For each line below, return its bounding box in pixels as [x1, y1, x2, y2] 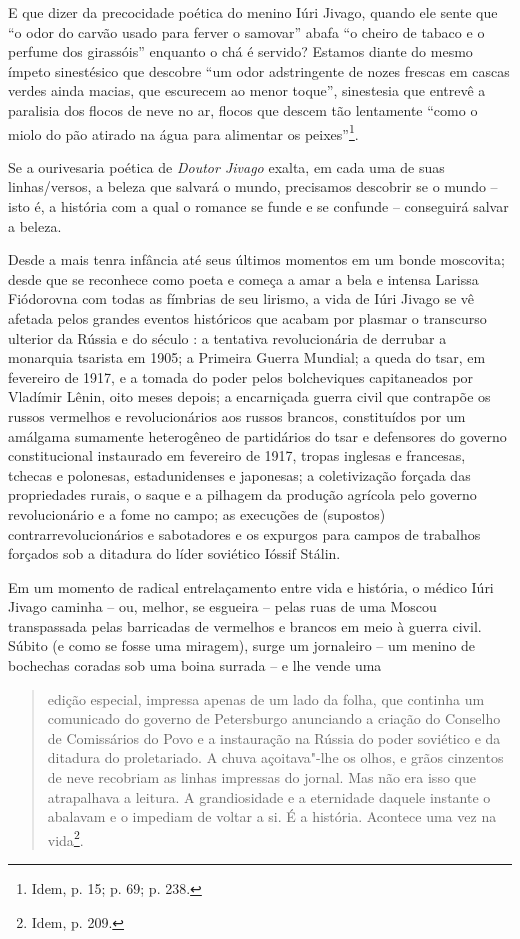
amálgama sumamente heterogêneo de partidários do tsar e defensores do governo [8, 425, 507, 446]
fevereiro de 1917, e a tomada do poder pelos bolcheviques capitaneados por [8, 366, 474, 387]
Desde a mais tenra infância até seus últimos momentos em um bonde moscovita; [8, 249, 505, 270]
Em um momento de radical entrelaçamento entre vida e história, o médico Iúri [8, 576, 494, 597]
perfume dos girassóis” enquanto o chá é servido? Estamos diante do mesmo [8, 41, 473, 62]
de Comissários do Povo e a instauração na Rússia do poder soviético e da [47, 727, 501, 748]
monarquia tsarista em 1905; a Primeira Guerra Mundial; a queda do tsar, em [8, 347, 486, 368]
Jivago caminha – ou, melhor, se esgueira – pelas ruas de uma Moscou [8, 596, 437, 617]
